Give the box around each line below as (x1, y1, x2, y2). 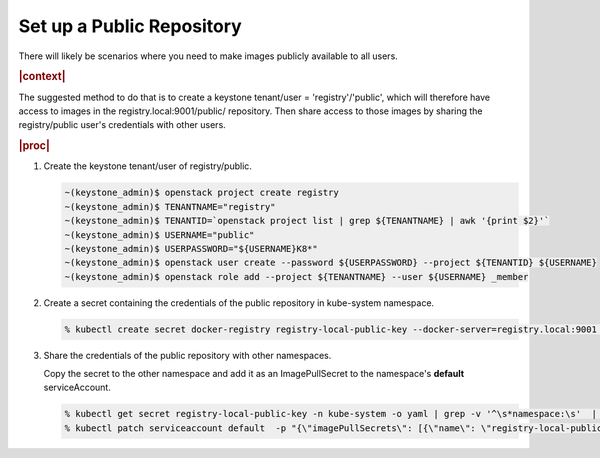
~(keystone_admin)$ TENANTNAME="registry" (64, 201, 276, 212)
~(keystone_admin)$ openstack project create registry (64, 187, 339, 199)
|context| (18, 70, 66, 84)
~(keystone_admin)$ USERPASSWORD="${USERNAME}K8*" (64, 243, 319, 254)
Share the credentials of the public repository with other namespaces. (43, 349, 332, 361)
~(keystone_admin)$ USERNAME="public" (64, 229, 255, 240)
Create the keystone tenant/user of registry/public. (43, 160, 252, 172)
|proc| (18, 139, 50, 153)
